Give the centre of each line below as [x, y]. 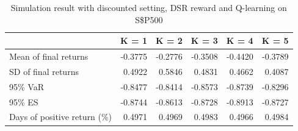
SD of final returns [44, 71]
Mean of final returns [49, 56]
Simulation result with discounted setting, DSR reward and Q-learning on [149, 7]
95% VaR [27, 86]
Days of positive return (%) [61, 117]
